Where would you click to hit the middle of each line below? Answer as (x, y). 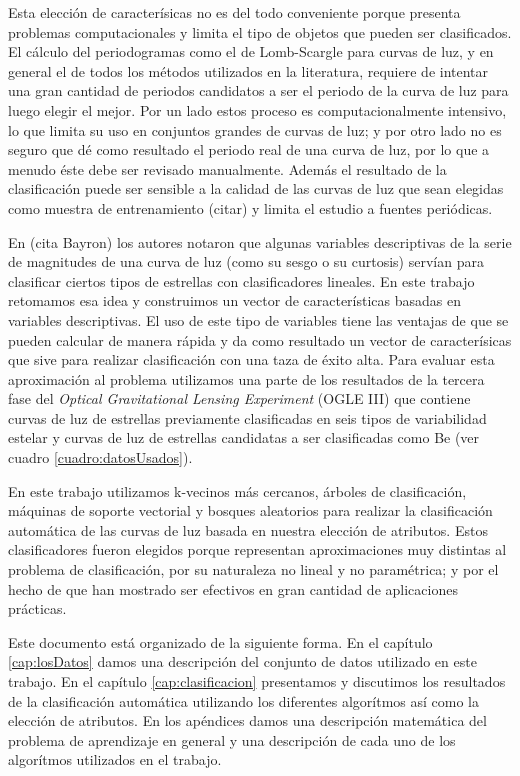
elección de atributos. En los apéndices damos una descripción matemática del (247, 720)
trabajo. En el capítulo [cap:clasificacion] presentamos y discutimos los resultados (257, 681)
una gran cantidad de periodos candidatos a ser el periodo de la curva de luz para (258, 90)
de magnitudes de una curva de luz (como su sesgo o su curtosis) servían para (246, 261)
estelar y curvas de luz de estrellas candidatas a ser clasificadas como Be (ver (244, 437)
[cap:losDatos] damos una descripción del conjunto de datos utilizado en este (242, 661)
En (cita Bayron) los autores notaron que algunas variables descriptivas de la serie (260, 241)
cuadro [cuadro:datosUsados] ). (100, 457)
